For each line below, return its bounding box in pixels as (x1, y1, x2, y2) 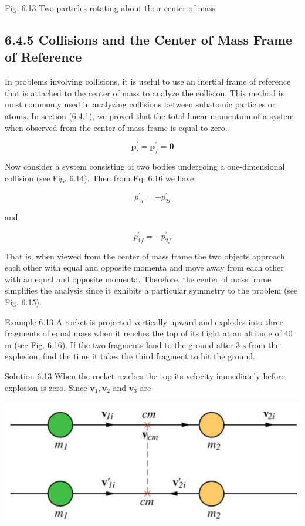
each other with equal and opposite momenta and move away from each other (5, 261, 284, 274)
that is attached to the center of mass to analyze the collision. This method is (5, 86, 284, 99)
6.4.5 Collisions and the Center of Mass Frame (5, 30, 293, 48)
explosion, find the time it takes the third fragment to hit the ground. (5, 350, 255, 362)
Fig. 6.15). (5, 295, 42, 308)
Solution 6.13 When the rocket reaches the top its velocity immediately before (5, 369, 285, 382)
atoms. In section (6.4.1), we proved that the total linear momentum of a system (5, 109, 294, 122)
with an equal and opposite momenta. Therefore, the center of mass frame (5, 272, 272, 285)
